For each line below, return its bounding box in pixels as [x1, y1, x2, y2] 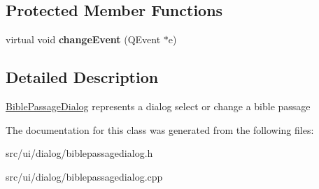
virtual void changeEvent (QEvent [6, 32, 161, 47]
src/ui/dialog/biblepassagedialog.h [6, 146, 153, 160]
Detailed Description [6, 66, 159, 88]
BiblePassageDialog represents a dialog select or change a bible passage [6, 99, 311, 113]
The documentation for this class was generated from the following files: [6, 122, 314, 137]
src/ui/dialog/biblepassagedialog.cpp [6, 169, 163, 183]
